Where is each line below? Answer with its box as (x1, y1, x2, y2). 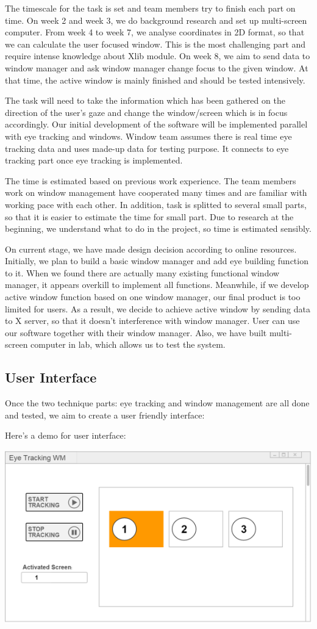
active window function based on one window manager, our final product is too (5, 290, 301, 303)
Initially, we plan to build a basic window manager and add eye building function (5, 254, 308, 267)
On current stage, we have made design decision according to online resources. (5, 242, 297, 255)
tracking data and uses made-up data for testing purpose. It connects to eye (5, 142, 289, 154)
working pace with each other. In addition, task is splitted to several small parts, (5, 198, 307, 210)
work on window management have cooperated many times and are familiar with (5, 186, 307, 199)
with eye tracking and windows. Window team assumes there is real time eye (5, 129, 292, 142)
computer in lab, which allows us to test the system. (30, 338, 226, 351)
